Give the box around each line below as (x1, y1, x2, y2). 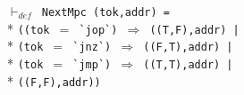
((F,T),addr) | (143, 41, 233, 54)
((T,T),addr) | (143, 58, 233, 71)
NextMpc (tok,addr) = (41, 6, 170, 19)
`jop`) (79, 23, 118, 36)
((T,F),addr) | (149, 23, 240, 36)
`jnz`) (72, 41, 112, 54)
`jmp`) (72, 58, 112, 71)
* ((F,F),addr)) (7, 71, 101, 90)
